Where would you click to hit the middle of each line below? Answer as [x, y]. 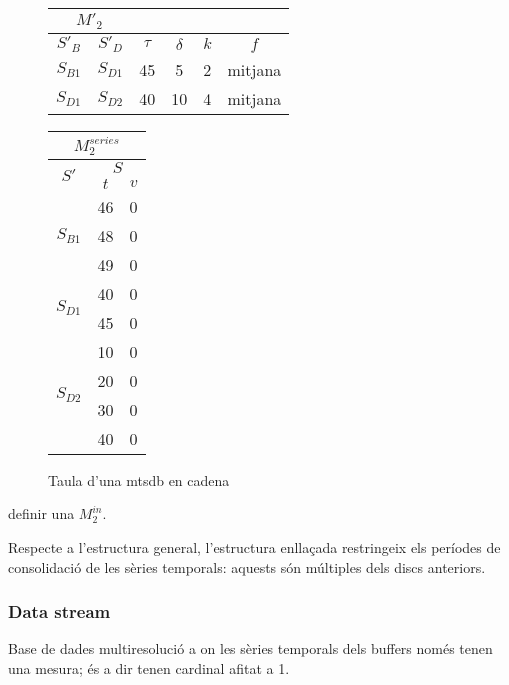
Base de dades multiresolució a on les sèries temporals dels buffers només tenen [250, 648]
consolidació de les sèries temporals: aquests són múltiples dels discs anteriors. [247, 566]
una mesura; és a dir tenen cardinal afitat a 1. [149, 668]
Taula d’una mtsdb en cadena [139, 479]
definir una [41, 513]
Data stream [59, 611]
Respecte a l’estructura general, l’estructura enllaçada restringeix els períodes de [254, 547]
